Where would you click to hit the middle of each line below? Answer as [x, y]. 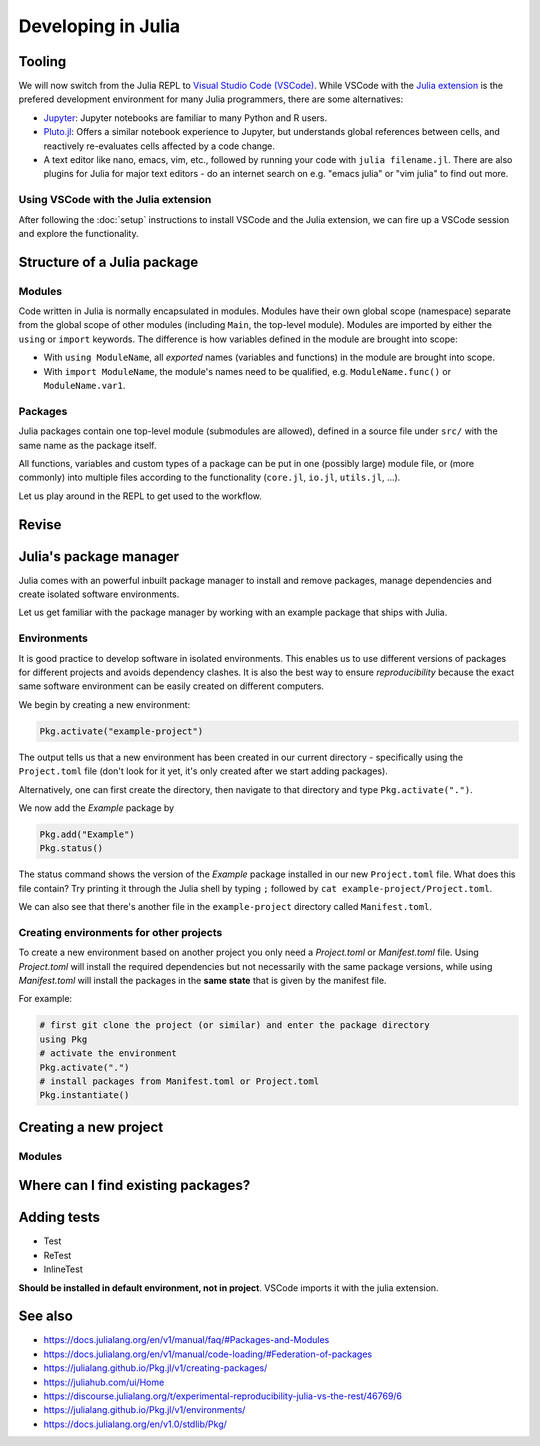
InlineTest [63, 1269]
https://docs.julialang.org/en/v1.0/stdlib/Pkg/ [135, 1424]
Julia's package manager [99, 556]
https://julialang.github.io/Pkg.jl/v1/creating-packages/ [155, 1368]
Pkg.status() [71, 848]
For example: [45, 999]
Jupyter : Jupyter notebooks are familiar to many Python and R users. [185, 117]
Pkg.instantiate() [84, 1095]
